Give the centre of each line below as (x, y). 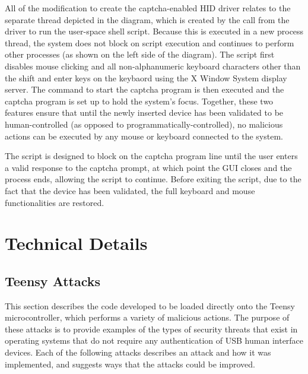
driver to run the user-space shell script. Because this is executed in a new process (154, 31)
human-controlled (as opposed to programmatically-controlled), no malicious (144, 124)
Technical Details (76, 243)
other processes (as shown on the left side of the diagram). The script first (140, 54)
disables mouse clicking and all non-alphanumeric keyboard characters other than (153, 66)
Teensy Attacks (53, 280)
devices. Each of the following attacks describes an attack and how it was (138, 352)
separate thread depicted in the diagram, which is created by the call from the (147, 19)
